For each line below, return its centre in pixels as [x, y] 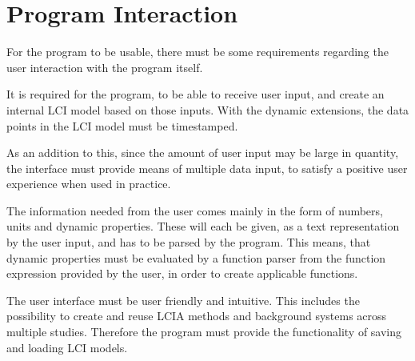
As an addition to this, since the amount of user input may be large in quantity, [203, 152]
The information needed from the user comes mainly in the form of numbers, [195, 210]
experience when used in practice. [89, 184]
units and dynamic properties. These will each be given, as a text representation [203, 226]
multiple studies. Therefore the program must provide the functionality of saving [204, 332]
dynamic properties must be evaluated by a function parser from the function [196, 257]
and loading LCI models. [67, 347]
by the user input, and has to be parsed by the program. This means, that [189, 242]
